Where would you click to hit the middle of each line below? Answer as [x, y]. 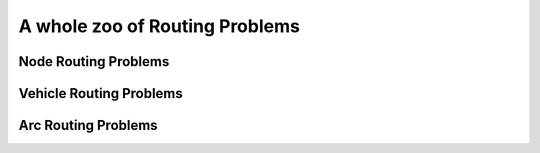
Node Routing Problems [94, 61]
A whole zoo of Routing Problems [159, 26]
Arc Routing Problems [88, 125]
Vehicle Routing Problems [101, 93]
